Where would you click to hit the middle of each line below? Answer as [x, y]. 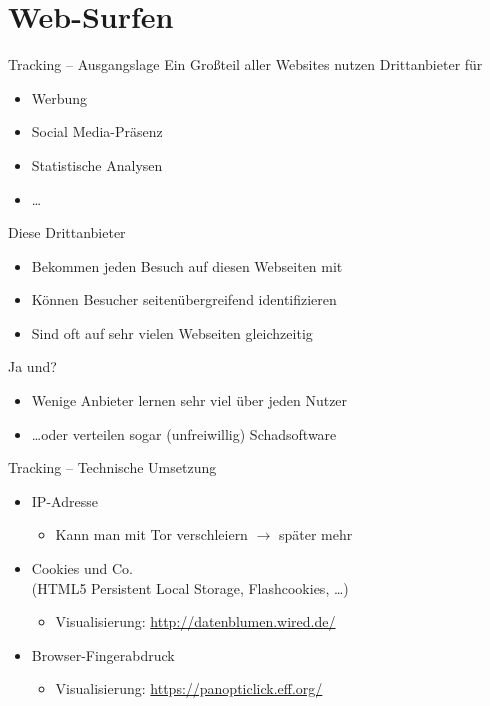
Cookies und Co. [82, 568]
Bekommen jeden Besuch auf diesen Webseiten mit [187, 265]
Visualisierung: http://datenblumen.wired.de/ [195, 621]
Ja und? [32, 366]
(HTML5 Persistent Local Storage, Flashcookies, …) [190, 587]
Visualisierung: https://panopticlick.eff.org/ [189, 688]
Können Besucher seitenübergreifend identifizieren [184, 299]
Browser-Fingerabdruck [103, 654]
